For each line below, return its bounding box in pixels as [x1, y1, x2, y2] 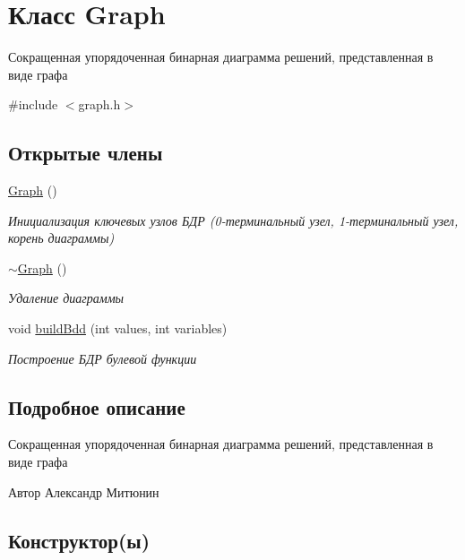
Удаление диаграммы [8, 289, 125, 307]
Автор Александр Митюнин [8, 482, 159, 501]
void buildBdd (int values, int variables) [8, 319, 228, 338]
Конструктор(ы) [8, 526, 151, 554]
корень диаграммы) [8, 228, 115, 247]
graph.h [78, 95, 121, 114]
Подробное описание [8, 392, 185, 420]
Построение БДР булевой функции [8, 349, 197, 367]
